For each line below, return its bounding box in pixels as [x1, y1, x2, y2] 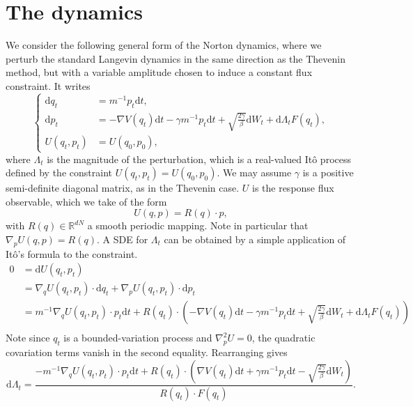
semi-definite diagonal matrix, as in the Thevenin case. [6, 181, 240, 195]
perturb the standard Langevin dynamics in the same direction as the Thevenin [6, 51, 345, 66]
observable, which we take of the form [6, 194, 167, 208]
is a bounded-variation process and [63, 330, 212, 345]
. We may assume [217, 165, 292, 180]
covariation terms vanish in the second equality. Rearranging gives [6, 345, 288, 360]
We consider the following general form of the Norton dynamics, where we [6, 38, 322, 52]
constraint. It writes [6, 78, 91, 93]
